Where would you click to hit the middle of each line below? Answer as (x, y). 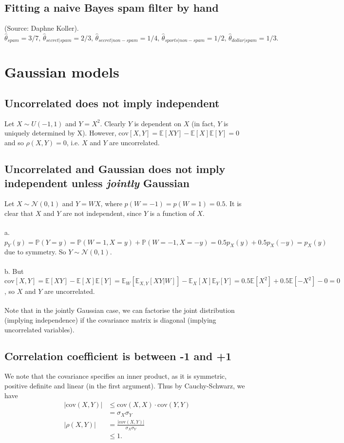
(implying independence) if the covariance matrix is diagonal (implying (110, 319)
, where (111, 203)
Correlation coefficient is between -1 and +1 (118, 356)
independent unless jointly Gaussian (97, 183)
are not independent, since (102, 213)
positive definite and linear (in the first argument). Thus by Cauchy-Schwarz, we (125, 385)
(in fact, (203, 123)
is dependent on (158, 123)
